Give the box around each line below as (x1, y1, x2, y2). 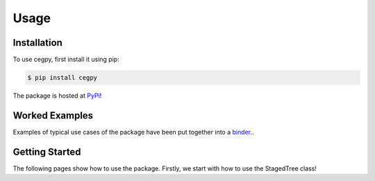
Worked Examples (12, 110, 94, 121)
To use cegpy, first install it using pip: (12, 55, 119, 64)
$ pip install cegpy (27, 74, 97, 82)
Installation (12, 37, 62, 49)
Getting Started (12, 146, 81, 157)
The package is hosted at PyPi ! (12, 92, 102, 100)
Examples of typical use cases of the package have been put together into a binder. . (12, 128, 254, 136)
